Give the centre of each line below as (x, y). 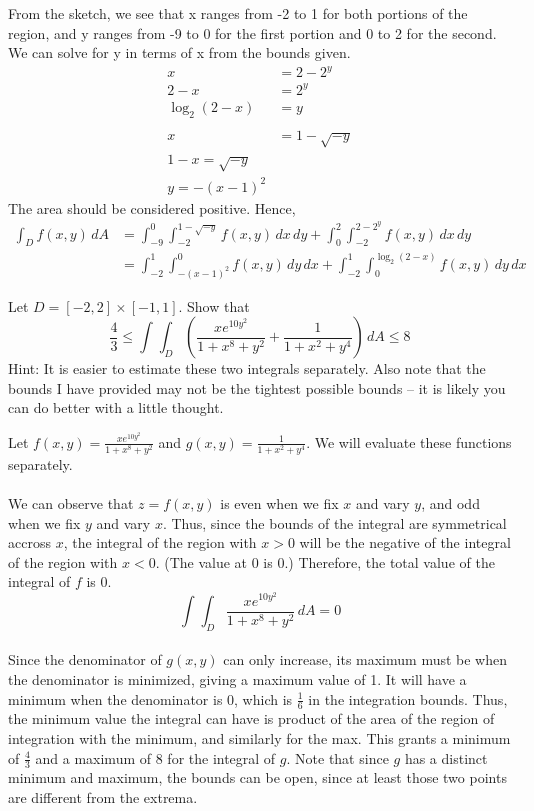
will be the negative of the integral (405, 542)
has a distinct (446, 757)
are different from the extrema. (103, 797)
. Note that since (337, 757)
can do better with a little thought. (116, 407)
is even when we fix (279, 502)
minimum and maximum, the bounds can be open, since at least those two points (257, 777)
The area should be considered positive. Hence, (152, 207)
